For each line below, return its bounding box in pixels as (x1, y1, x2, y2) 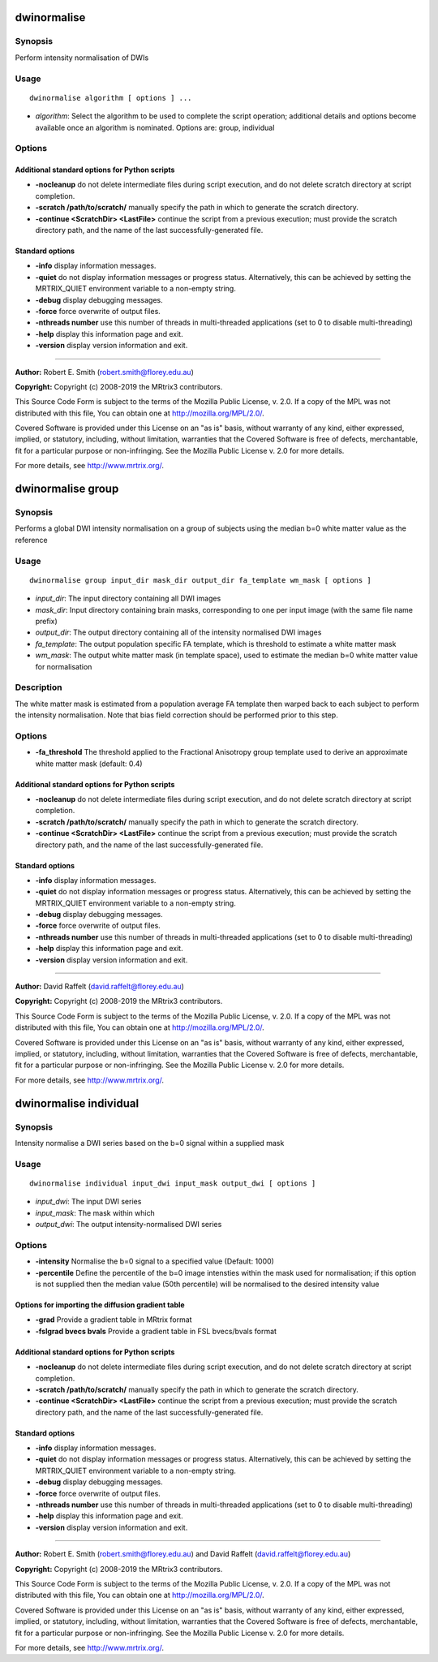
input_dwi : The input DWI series (35, 1197, 142, 1207)
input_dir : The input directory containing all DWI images (35, 593, 221, 604)
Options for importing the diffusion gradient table (15, 1299, 186, 1310)
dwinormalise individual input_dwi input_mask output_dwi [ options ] (29, 1178, 316, 1188)
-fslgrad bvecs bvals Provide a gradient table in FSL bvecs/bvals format (35, 1326, 277, 1336)
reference (15, 535, 48, 545)
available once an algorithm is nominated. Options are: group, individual (35, 123, 275, 132)
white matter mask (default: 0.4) (35, 759, 143, 769)
